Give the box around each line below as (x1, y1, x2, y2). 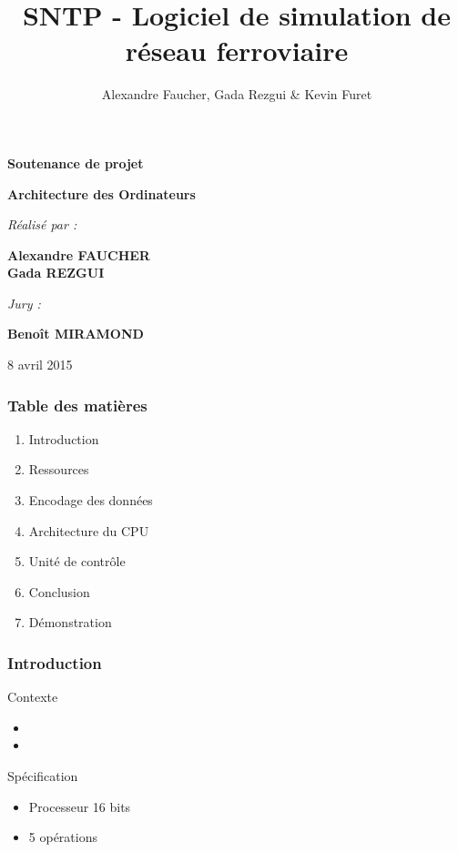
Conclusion (28, 582, 90, 601)
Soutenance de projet (7, 153, 144, 172)
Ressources (28, 460, 89, 479)
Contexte (7, 687, 58, 706)
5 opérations (28, 827, 97, 847)
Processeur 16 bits (28, 796, 131, 816)
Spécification (7, 766, 78, 786)
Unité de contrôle (28, 552, 126, 571)
